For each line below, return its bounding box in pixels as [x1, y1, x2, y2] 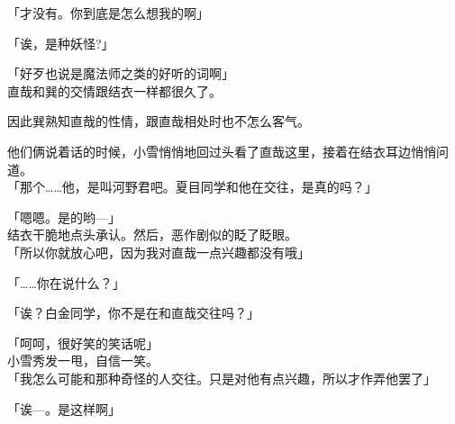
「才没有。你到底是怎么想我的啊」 [7, 4, 209, 22]
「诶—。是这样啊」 [7, 399, 121, 418]
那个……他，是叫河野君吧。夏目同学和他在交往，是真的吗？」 [19, 177, 378, 196]
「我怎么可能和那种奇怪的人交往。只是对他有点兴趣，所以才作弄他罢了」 [7, 368, 436, 387]
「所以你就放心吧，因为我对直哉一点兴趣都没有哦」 [7, 242, 310, 261]
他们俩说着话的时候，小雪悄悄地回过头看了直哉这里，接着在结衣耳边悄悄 [7, 141, 436, 160]
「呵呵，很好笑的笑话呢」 [7, 333, 159, 352]
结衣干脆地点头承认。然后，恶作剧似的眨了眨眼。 [7, 225, 297, 244]
